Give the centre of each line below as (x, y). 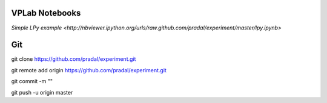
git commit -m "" (32, 81)
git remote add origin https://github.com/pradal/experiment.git (89, 70)
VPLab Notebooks (46, 13)
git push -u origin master (42, 92)
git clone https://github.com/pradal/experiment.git (74, 59)
